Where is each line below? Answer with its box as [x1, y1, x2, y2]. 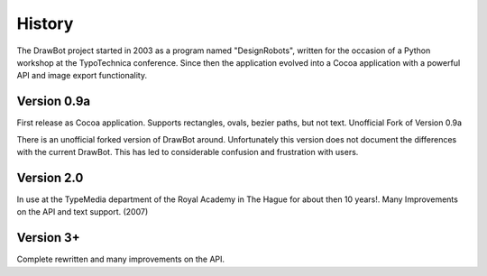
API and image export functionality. [16, 70, 148, 81]
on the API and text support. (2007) [16, 207, 149, 217]
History [16, 14, 74, 33]
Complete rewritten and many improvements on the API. [16, 253, 225, 265]
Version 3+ [16, 230, 80, 245]
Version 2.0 [16, 170, 84, 185]
